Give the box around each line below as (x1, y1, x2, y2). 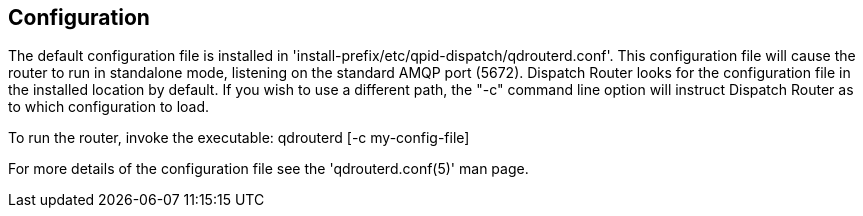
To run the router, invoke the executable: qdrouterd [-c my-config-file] (8, 129, 470, 147)
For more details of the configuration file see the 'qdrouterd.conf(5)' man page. (8, 160, 529, 178)
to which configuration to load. (8, 98, 210, 116)
